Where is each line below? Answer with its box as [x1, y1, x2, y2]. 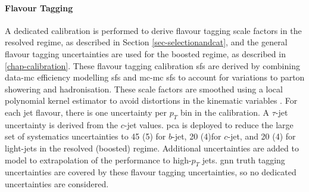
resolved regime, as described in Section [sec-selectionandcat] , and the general [5, 36, 288, 48]
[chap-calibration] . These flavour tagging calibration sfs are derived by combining [5, 59, 300, 72]
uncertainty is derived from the [5, 118, 118, 131]
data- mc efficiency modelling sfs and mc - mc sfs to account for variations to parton [5, 71, 305, 83]
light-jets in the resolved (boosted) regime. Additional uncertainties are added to [5, 141, 299, 154]
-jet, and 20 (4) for [227, 130, 296, 143]
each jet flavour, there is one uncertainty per [5, 106, 167, 118]
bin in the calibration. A [180, 106, 269, 118]
